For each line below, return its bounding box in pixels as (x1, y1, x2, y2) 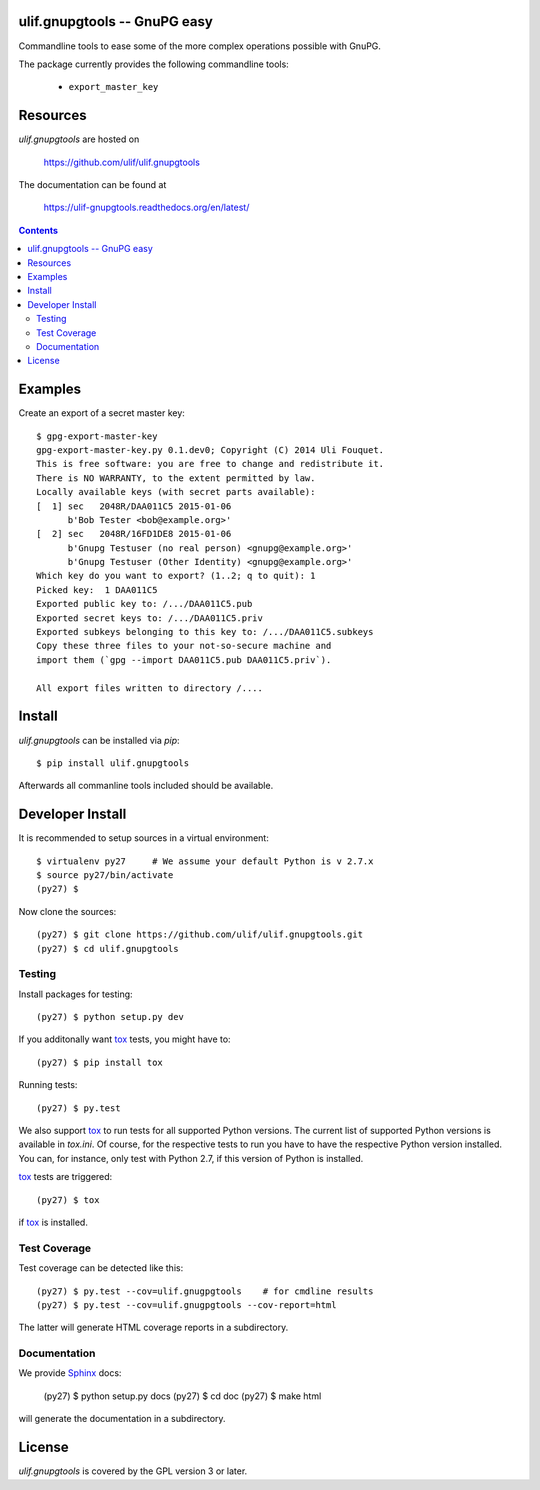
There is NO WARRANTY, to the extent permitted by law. (36, 472, 316, 484)
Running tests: (18, 1079, 78, 1091)
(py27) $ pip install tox (36, 1056, 164, 1068)
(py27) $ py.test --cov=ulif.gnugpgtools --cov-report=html (36, 1299, 337, 1310)
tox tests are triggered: (18, 1171, 113, 1183)
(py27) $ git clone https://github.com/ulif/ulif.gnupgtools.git (36, 929, 364, 940)
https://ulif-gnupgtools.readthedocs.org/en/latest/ (43, 201, 250, 214)
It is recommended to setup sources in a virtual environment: (18, 832, 269, 844)
